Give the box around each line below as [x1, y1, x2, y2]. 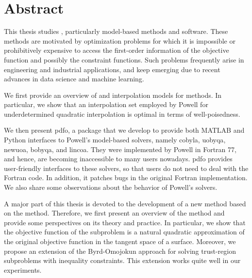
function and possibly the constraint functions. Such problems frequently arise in [4, 54, 244, 64]
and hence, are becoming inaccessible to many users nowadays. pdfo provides [4, 154, 233, 164]
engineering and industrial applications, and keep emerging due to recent [4, 64, 220, 74]
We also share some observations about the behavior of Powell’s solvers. [4, 182, 218, 192]
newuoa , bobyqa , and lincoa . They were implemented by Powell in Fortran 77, [4, 144, 236, 154]
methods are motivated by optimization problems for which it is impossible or [4, 35, 235, 46]
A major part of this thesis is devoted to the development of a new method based [4, 198, 246, 208]
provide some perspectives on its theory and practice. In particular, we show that [4, 217, 246, 227]
